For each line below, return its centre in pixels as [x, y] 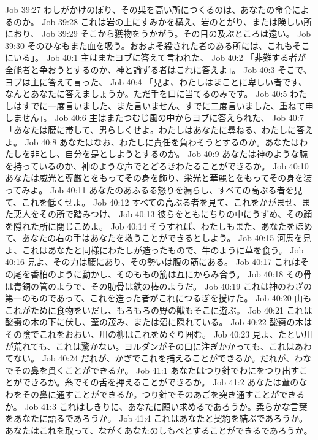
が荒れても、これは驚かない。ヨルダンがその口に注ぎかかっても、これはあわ [158, 346]
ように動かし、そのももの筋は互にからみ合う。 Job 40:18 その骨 [184, 274]
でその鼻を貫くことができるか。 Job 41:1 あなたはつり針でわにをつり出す [152, 370]
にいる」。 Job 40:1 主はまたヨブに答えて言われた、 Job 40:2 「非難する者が [156, 57]
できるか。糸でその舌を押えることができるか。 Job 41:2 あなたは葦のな [165, 382]
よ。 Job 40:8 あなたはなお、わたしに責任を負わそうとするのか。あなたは [152, 141]
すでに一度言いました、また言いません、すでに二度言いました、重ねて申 [168, 105]
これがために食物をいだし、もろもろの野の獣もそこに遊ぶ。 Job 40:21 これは [159, 310]
